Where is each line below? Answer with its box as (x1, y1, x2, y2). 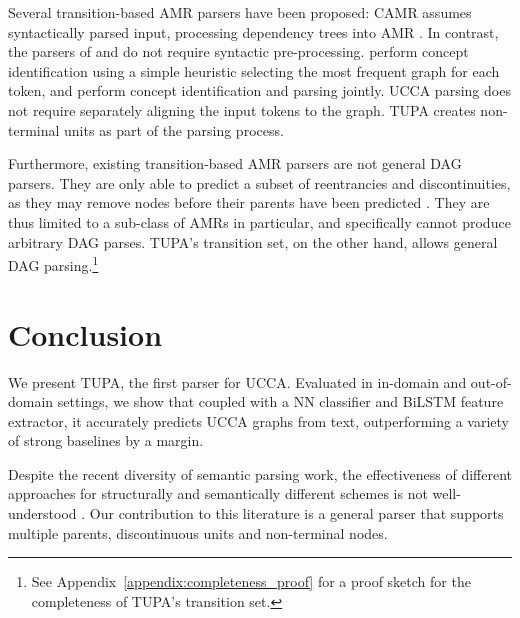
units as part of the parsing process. (64, 119, 284, 140)
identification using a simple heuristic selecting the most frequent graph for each (8, 60, 500, 81)
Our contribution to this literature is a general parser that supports (89, 503, 504, 524)
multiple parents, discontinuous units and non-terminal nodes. (8, 522, 388, 543)
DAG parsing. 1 (8, 252, 99, 275)
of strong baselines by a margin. (8, 430, 204, 451)
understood (8, 503, 77, 524)
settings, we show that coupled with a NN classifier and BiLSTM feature (57, 391, 504, 412)
